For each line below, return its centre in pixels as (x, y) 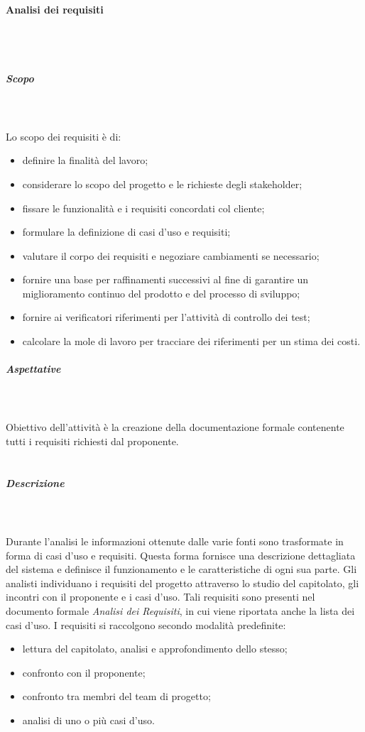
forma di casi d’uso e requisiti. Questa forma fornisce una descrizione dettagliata (181, 555)
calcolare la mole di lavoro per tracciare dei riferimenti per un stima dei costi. (191, 341)
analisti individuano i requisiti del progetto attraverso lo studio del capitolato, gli (182, 583)
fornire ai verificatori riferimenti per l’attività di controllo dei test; (166, 317)
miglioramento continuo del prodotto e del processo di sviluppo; (161, 293)
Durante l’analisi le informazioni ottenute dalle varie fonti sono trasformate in (175, 541)
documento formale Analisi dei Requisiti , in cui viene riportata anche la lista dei (180, 610)
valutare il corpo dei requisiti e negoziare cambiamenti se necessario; (171, 255)
